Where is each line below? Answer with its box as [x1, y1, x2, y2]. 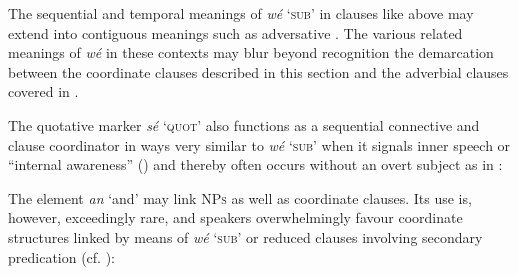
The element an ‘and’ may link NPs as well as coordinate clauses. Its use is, [8, 187, 472, 208]
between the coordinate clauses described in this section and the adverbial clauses [8, 61, 509, 82]
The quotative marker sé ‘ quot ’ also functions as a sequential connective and [8, 114, 480, 135]
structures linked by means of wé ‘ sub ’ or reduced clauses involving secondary [8, 226, 483, 247]
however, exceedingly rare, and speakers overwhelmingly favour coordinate [8, 207, 463, 228]
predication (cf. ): [8, 246, 116, 267]
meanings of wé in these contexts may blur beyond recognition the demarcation [8, 42, 494, 63]
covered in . [8, 81, 79, 102]
